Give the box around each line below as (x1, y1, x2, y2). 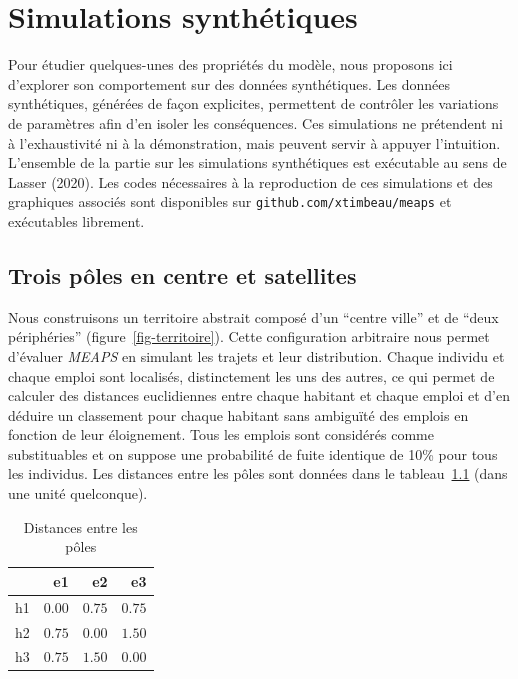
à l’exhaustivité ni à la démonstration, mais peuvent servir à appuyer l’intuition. (8, 132, 501, 153)
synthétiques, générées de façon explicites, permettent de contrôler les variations (8, 93, 499, 114)
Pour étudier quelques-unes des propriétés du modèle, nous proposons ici (8, 54, 453, 75)
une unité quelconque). (8, 483, 148, 504)
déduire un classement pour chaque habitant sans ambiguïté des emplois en (8, 404, 469, 425)
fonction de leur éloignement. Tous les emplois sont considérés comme (8, 424, 434, 445)
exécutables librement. (8, 210, 145, 231)
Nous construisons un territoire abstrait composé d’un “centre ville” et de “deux (8, 306, 499, 327)
